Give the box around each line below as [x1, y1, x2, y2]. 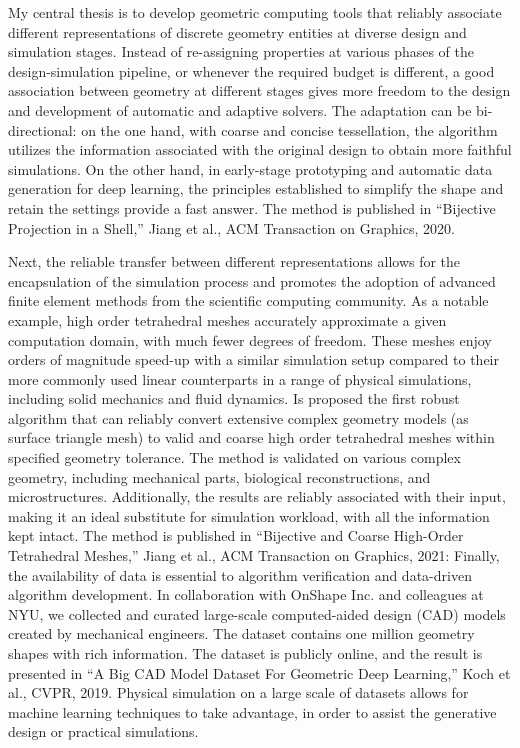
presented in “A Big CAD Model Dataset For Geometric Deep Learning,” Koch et [8, 662, 511, 683]
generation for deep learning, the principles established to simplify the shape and [8, 178, 504, 199]
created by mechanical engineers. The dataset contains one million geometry [8, 623, 475, 644]
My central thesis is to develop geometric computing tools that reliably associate [8, 2, 502, 22]
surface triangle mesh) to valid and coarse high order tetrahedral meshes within [8, 427, 495, 448]
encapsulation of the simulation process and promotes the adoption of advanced [8, 270, 496, 291]
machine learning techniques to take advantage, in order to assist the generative [8, 701, 497, 722]
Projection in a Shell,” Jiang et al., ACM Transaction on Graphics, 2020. [8, 217, 455, 238]
